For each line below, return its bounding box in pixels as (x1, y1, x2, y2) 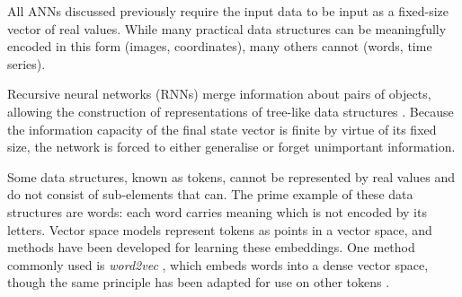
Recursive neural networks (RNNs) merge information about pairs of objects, (7, 84, 431, 103)
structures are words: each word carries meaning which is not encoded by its (7, 202, 427, 221)
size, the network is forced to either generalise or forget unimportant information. (7, 137, 456, 156)
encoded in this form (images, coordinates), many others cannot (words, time (7, 37, 432, 56)
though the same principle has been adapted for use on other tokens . (7, 273, 390, 292)
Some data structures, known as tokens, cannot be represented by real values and (7, 167, 456, 186)
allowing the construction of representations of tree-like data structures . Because (7, 101, 454, 120)
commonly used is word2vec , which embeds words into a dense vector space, (7, 255, 429, 274)
